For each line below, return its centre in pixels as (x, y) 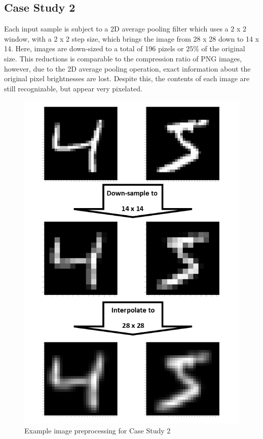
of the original (223, 48)
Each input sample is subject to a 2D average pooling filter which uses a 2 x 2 (125, 29)
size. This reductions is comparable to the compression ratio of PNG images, (123, 58)
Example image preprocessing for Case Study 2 (98, 430)
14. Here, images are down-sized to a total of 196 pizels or (94, 48)
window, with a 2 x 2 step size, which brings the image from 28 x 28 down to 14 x (132, 38)
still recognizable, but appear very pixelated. (73, 88)
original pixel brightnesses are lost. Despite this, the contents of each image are (127, 78)
